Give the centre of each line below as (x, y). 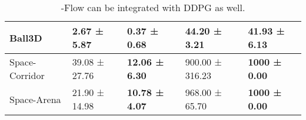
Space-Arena (35, 99)
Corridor (27, 75)
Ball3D (26, 37)
